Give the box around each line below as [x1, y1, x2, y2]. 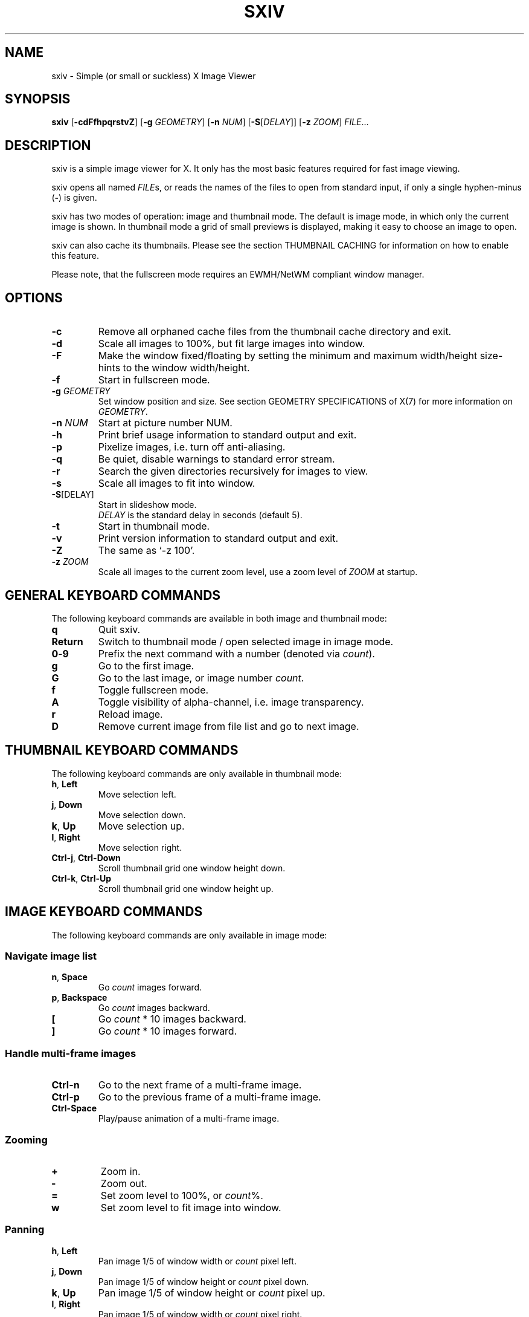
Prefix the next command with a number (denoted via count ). [98, 647, 375, 660]
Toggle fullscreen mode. [98, 683, 209, 696]
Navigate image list [5, 950, 97, 963]
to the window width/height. [123, 362, 250, 374]
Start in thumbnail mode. [98, 520, 210, 533]
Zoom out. [100, 1177, 147, 1189]
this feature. [51, 250, 99, 261]
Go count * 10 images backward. [98, 1013, 246, 1026]
